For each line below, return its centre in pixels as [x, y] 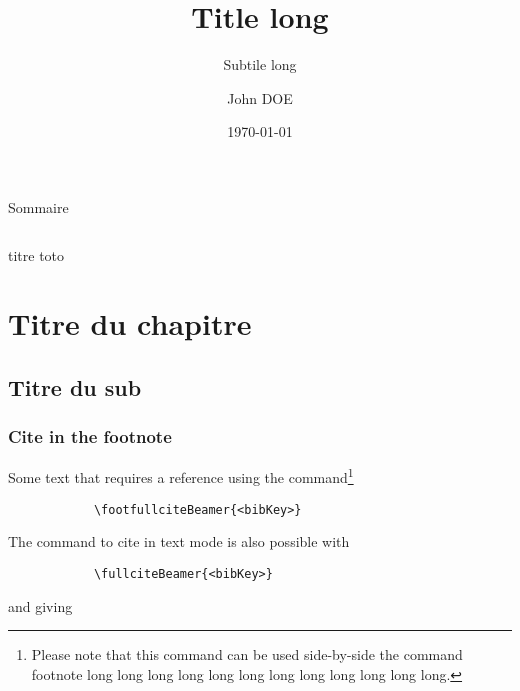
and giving [40, 605]
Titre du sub [75, 386]
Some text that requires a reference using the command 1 [181, 476]
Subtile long [260, 64]
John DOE [260, 97]
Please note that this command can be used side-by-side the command [247, 654]
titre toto [36, 254]
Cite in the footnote [90, 436]
